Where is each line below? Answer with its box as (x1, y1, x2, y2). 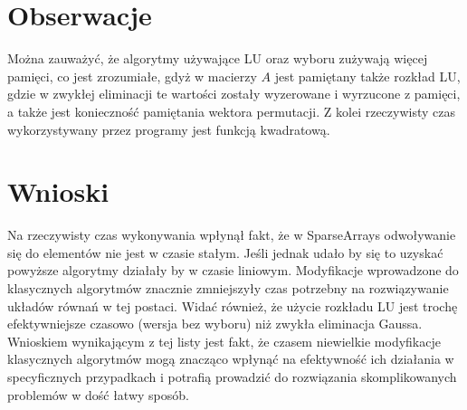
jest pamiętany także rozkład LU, (274, 66, 461, 85)
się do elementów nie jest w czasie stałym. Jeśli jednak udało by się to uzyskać (7, 243, 443, 262)
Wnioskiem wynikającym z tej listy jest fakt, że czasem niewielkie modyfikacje (7, 331, 441, 350)
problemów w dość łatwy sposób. (7, 385, 189, 404)
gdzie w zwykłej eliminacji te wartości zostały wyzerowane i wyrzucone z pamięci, (7, 84, 461, 103)
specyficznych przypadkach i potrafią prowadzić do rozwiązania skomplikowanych (7, 367, 457, 386)
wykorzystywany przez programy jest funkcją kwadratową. (7, 119, 330, 138)
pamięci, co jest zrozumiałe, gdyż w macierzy (7, 66, 257, 85)
